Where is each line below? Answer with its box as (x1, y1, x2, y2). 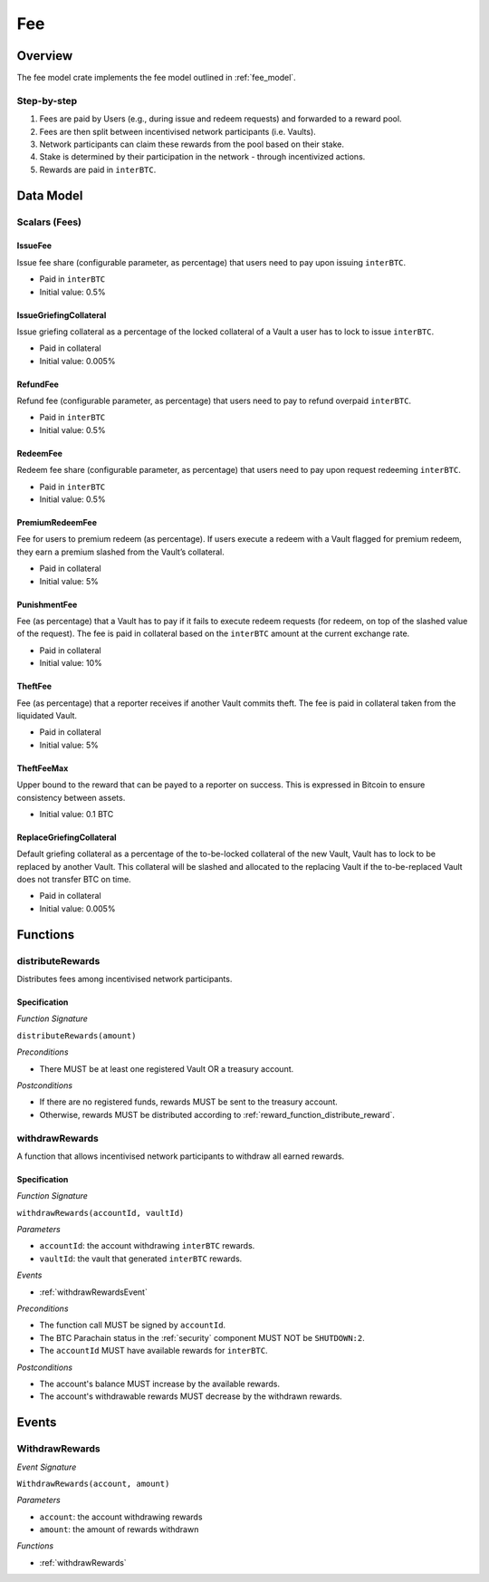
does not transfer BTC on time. (16, 874, 131, 885)
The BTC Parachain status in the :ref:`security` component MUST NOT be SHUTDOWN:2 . (39, 1332, 366, 1343)
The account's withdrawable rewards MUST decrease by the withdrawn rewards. (39, 1391, 343, 1402)
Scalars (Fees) (16, 216, 81, 228)
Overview (16, 48, 73, 63)
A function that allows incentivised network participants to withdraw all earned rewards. (16, 1151, 345, 1162)
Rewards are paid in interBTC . (39, 164, 157, 175)
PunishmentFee (16, 599, 78, 610)
